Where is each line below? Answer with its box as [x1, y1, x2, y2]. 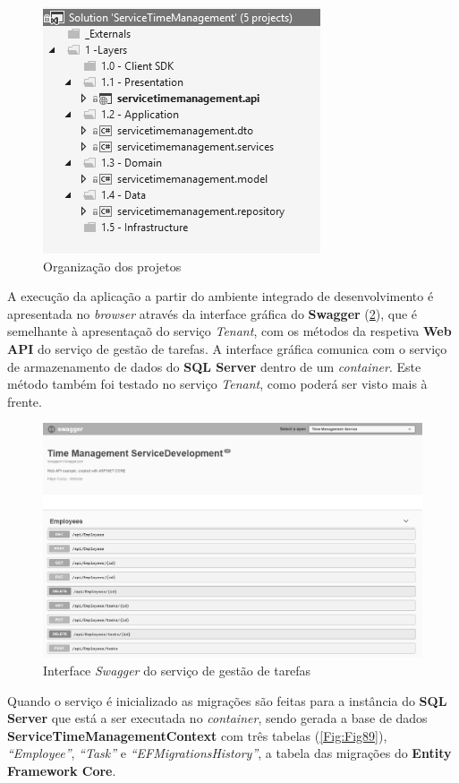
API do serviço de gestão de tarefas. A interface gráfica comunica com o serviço [7, 339, 447, 357]
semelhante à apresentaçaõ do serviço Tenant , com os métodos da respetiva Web [7, 322, 452, 340]
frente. [7, 391, 42, 410]
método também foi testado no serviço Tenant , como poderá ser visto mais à [7, 374, 428, 393]
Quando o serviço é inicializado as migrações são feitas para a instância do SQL [7, 691, 447, 710]
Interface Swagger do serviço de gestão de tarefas [43, 661, 311, 680]
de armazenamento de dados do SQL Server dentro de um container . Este [7, 357, 421, 375]
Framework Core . [7, 761, 116, 779]
